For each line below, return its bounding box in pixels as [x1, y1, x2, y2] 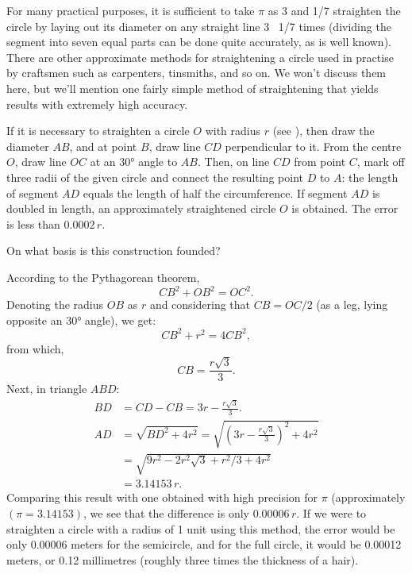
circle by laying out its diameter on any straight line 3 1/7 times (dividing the [6, 17, 391, 34]
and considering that [149, 296, 251, 312]
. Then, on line [197, 153, 270, 170]
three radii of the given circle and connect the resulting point [6, 168, 303, 185]
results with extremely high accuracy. [6, 95, 188, 112]
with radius [205, 122, 260, 139]
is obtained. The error [291, 200, 399, 217]
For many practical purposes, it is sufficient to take [6, 2, 255, 18]
